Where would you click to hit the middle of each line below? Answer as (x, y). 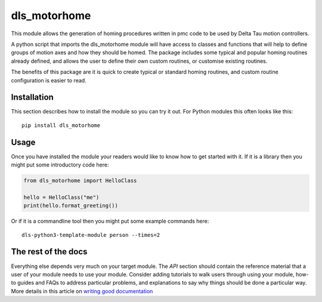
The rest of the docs (49, 252)
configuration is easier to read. (49, 80)
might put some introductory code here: (60, 165)
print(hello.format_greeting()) (71, 206)
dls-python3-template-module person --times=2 (91, 235)
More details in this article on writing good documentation (82, 291)
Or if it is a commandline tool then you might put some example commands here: (110, 221)
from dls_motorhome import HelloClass (80, 181)
